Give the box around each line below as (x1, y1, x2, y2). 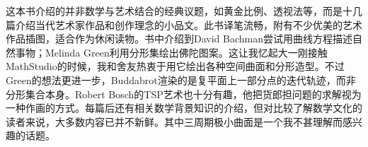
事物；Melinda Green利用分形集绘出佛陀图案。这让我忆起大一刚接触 (15, 45, 328, 59)
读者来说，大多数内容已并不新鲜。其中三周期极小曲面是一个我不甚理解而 (6, 114, 343, 129)
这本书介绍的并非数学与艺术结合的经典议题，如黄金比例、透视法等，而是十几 (6, 4, 362, 18)
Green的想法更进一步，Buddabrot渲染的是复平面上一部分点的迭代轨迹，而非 (6, 72, 356, 87)
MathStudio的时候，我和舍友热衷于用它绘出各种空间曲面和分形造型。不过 (6, 59, 345, 73)
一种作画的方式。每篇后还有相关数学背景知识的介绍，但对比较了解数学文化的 (6, 100, 362, 115)
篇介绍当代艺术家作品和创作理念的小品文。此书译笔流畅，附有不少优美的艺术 (6, 17, 362, 32)
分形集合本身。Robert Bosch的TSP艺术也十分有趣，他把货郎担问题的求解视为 (6, 86, 362, 101)
